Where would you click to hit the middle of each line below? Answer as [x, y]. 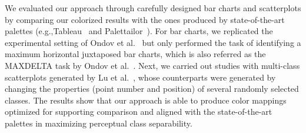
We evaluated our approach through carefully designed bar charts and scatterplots [153, 8]
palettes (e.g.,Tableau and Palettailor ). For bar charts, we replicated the [139, 31]
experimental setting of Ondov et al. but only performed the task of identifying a [153, 42]
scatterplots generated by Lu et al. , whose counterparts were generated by [140, 77]
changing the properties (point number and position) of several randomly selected [152, 89]
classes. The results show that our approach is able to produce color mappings [146, 100]
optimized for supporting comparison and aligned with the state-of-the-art [139, 112]
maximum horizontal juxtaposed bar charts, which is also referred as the [135, 54]
